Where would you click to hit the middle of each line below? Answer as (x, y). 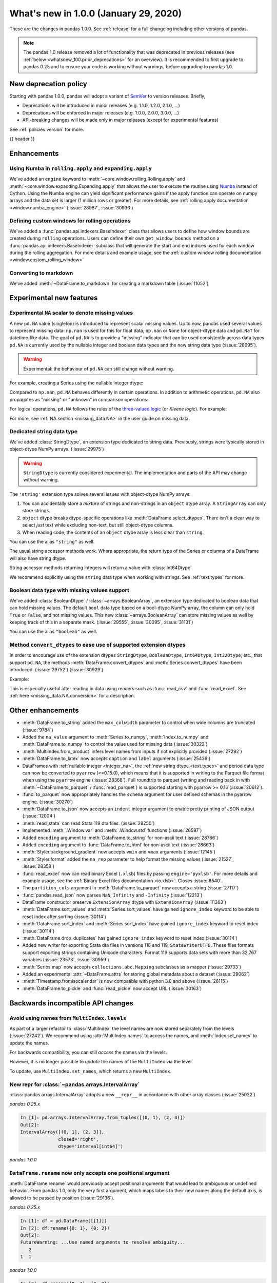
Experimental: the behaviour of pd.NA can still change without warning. (99, 368)
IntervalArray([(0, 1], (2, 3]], (62, 1132)
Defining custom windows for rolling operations (70, 221)
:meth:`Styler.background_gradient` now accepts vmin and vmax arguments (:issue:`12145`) (119, 852)
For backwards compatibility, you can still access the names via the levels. (88, 1053)
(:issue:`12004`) (39, 816)
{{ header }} (22, 139)
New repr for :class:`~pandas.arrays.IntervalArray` (75, 1084)
